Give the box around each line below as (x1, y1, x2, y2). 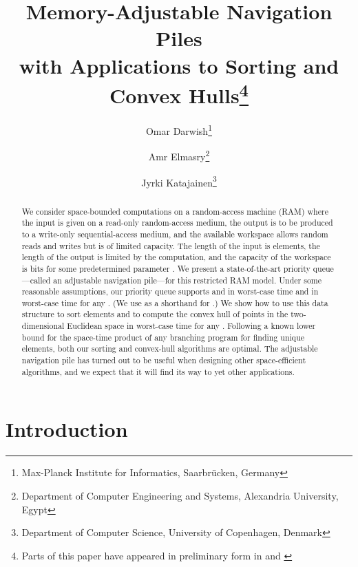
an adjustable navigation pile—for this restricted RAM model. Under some (53, 274, 322, 286)
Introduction (6, 415, 128, 443)
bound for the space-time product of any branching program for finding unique (21, 331, 305, 343)
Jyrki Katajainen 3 (141, 173, 217, 189)
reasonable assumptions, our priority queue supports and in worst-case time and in (21, 286, 319, 297)
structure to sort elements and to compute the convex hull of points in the (21, 308, 288, 320)
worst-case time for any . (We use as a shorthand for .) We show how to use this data (21, 297, 328, 308)
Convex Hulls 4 (109, 78, 249, 109)
